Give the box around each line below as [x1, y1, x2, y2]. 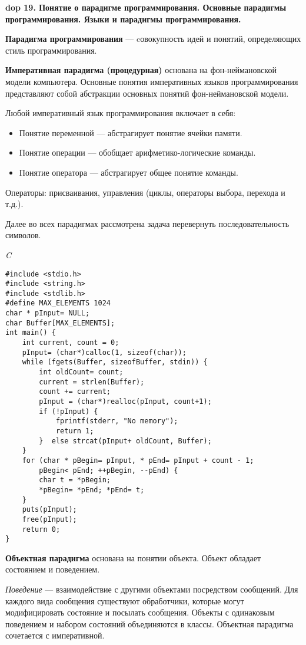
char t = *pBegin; [39, 476, 111, 485]
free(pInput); [22, 515, 77, 524]
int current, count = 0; [22, 338, 119, 347]
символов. [5, 229, 41, 241]
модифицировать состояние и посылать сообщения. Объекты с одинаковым [5, 606, 275, 618]
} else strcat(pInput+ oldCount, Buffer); [39, 436, 212, 445]
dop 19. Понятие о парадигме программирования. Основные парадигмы [5, 1, 287, 13]
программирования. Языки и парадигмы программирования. [5, 12, 241, 25]
